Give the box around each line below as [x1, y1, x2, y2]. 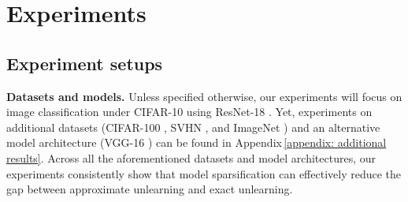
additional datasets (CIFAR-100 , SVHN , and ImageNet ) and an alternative [6, 118, 380, 135]
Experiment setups [6, 50, 163, 75]
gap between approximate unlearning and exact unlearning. [6, 181, 293, 197]
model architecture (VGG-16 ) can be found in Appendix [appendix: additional [6, 134, 387, 151]
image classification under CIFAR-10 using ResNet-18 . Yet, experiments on [6, 103, 373, 120]
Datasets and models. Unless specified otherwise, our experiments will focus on [6, 88, 402, 104]
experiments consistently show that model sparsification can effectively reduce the [6, 165, 402, 181]
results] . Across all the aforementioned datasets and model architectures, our [6, 149, 376, 166]
